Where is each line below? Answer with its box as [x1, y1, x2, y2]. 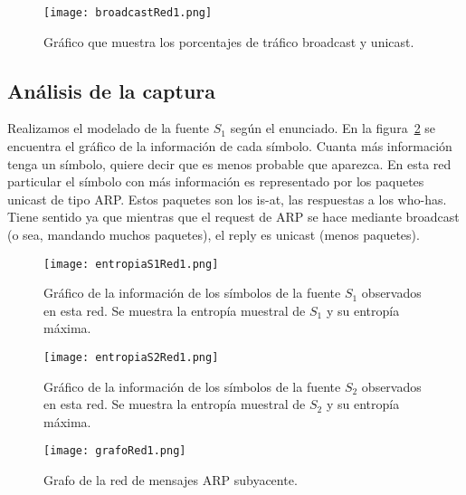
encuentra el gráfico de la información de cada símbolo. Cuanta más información [7, 137, 452, 156]
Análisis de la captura [7, 76, 216, 104]
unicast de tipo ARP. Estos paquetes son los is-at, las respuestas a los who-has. [7, 189, 447, 208]
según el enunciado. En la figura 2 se [230, 119, 436, 138]
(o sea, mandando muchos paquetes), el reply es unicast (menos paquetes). [7, 225, 420, 244]
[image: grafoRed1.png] [43, 444, 186, 458]
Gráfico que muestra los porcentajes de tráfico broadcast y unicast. [43, 32, 414, 51]
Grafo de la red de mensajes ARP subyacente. [43, 471, 298, 490]
